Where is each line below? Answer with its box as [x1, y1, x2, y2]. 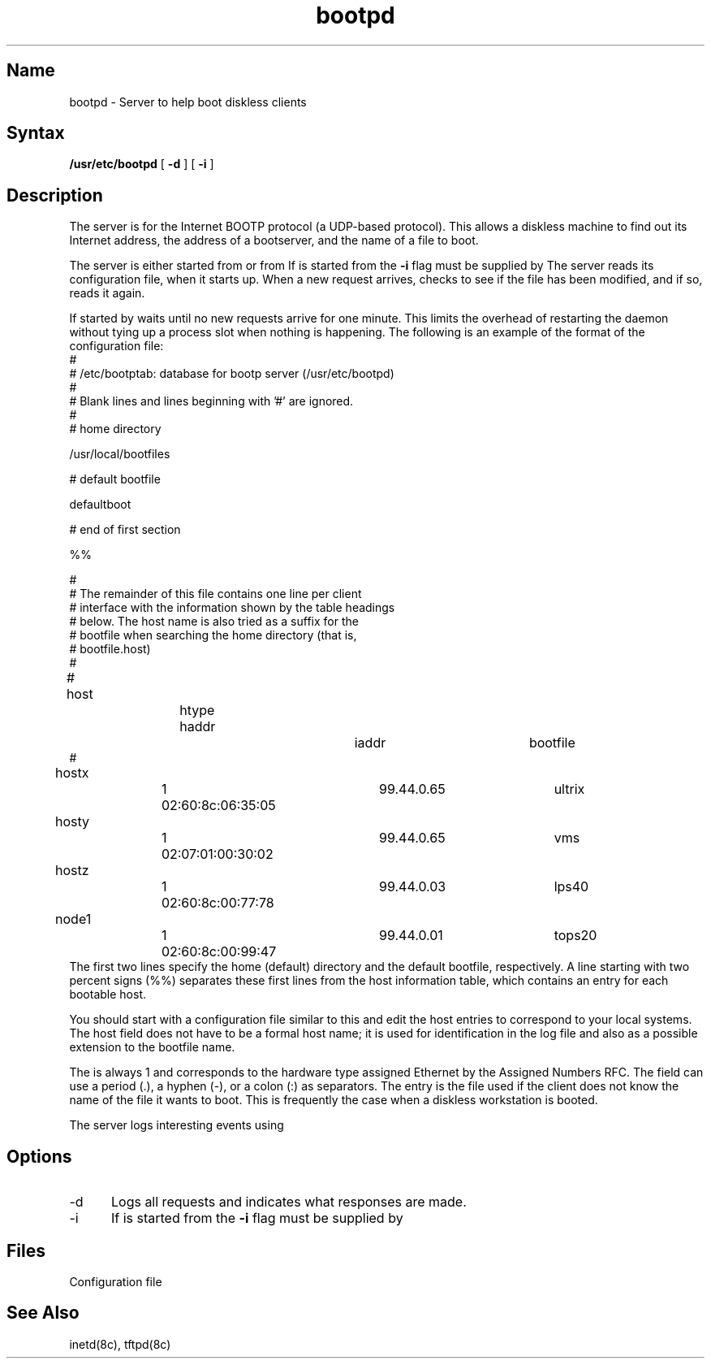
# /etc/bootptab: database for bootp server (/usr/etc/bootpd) [69, 366, 394, 381]
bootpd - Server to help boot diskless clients [69, 94, 307, 109]
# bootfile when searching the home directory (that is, [69, 628, 357, 643]
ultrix [554, 781, 585, 798]
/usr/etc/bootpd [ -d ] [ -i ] [69, 157, 214, 171]
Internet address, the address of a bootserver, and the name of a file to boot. [69, 233, 479, 248]
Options [6, 1146, 72, 1167]
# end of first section [69, 522, 181, 537]
